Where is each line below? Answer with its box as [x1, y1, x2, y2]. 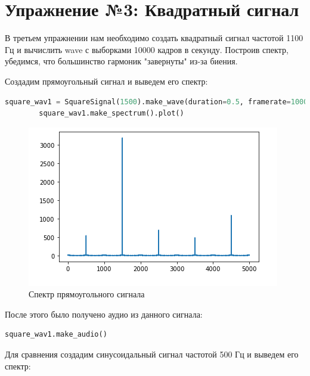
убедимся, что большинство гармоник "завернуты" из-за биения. [5, 55, 238, 67]
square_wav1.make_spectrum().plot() [39, 109, 184, 118]
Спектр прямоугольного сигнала [29, 288, 145, 300]
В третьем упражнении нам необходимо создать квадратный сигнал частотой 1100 [5, 32, 303, 44]
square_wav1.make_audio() [5, 330, 107, 339]
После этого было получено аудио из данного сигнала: [5, 307, 203, 320]
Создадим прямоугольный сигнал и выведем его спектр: [5, 74, 208, 87]
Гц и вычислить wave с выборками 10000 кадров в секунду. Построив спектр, [5, 43, 289, 55]
